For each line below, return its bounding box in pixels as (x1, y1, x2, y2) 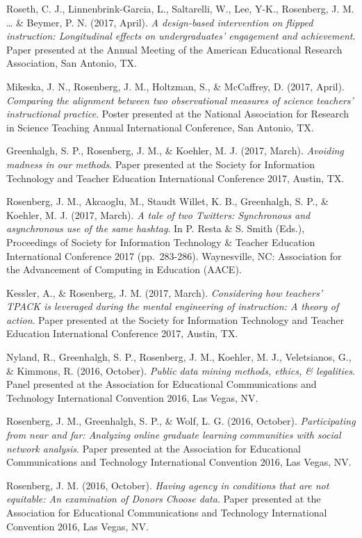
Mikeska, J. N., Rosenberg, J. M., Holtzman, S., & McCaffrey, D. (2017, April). (6, 79, 345, 93)
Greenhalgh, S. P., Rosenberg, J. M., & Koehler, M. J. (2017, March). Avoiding (6, 143, 344, 158)
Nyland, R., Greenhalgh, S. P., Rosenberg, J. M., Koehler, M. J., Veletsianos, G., (6, 350, 352, 364)
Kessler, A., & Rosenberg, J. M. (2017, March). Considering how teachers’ (6, 285, 323, 300)
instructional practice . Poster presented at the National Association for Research (6, 106, 349, 121)
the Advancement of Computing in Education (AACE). (6, 262, 242, 277)
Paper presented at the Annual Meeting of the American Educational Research (6, 42, 343, 56)
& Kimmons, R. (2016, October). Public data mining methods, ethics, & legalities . (6, 363, 355, 377)
